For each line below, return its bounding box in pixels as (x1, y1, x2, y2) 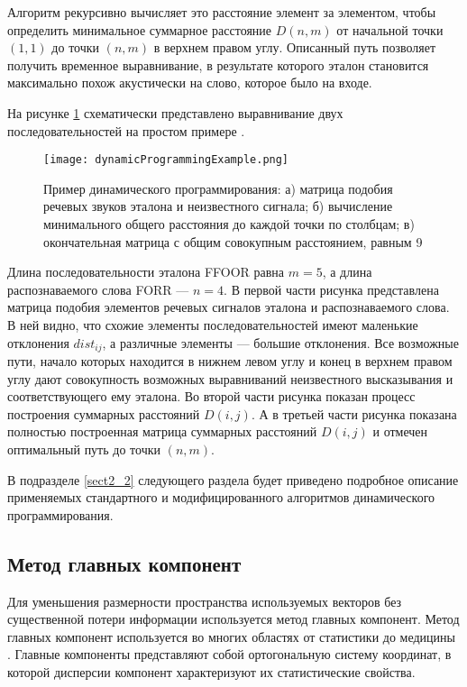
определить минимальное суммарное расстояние (7, 20, 272, 39)
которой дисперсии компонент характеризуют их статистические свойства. (7, 662, 416, 681)
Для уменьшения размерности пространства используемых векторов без (7, 591, 402, 610)
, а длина (322, 262, 372, 281)
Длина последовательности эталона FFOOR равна (7, 262, 285, 281)
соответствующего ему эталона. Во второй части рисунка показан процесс (7, 387, 416, 406)
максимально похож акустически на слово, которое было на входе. (7, 73, 372, 92)
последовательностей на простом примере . (7, 121, 245, 140)
